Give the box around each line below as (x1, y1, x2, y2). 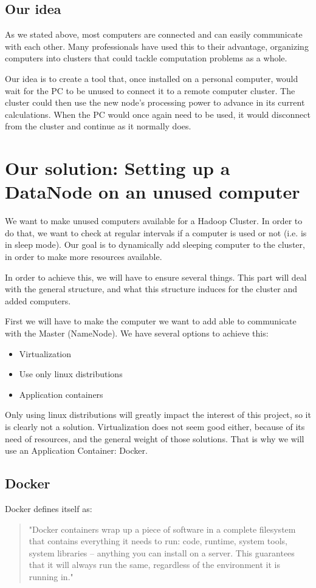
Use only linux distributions (19, 367, 123, 380)
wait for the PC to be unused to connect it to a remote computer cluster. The (5, 84, 295, 97)
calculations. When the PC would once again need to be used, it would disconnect (5, 108, 311, 120)
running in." (29, 570, 74, 583)
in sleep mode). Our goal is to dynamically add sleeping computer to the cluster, (5, 238, 305, 251)
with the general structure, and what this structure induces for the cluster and (5, 282, 297, 295)
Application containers (19, 388, 103, 400)
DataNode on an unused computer (5, 179, 300, 204)
